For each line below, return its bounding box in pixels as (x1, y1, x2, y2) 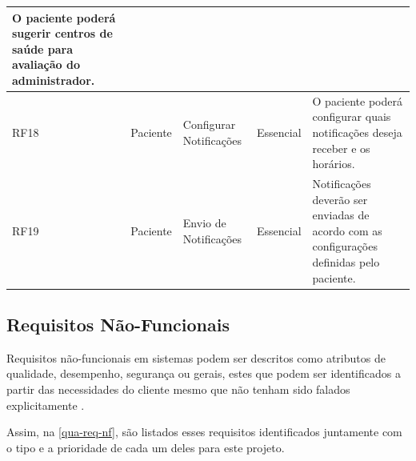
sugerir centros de (12, 25, 113, 42)
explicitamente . (6, 396, 85, 413)
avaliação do (12, 56, 80, 73)
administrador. (12, 71, 95, 88)
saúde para (12, 40, 74, 57)
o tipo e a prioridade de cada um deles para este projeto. (6, 439, 285, 455)
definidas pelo (312, 253, 380, 270)
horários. (312, 155, 355, 172)
